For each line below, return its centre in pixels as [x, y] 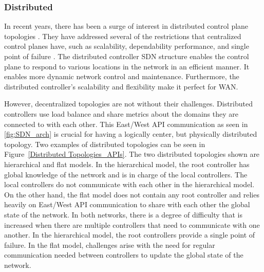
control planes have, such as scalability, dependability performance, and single [127, 46]
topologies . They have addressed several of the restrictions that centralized [123, 36]
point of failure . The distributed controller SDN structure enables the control [127, 56]
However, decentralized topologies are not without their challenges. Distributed [129, 104]
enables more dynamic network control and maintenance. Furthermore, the [122, 76]
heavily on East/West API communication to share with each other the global [127, 204]
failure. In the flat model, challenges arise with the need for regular [110, 244]
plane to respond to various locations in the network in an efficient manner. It [127, 66]
